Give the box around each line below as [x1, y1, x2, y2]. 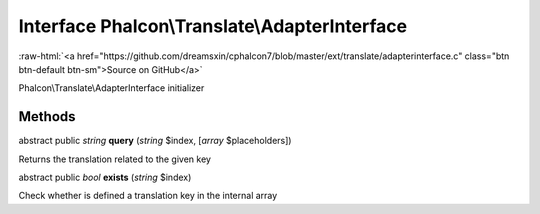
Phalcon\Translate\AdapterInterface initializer [18, 82, 205, 94]
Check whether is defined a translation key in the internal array [18, 190, 278, 202]
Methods [18, 108, 76, 125]
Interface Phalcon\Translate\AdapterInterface [18, 15, 408, 37]
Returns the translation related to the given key [18, 153, 212, 165]
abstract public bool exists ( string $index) [18, 171, 192, 184]
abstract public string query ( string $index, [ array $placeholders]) [18, 135, 292, 147]
